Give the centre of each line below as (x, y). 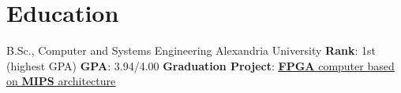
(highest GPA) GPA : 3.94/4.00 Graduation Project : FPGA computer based (200, 65)
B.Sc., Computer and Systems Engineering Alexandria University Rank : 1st (191, 50)
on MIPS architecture (61, 81)
